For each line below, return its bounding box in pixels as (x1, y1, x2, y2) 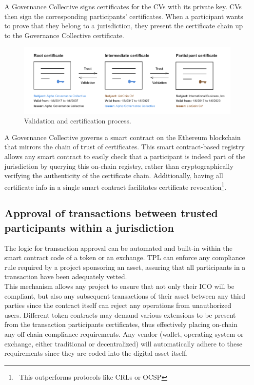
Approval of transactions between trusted (4, 205, 218, 221)
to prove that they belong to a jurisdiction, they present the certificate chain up (4, 20, 243, 31)
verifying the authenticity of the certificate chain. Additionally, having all (4, 170, 223, 181)
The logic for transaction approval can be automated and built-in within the (4, 243, 233, 253)
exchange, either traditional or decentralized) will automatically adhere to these (4, 338, 242, 348)
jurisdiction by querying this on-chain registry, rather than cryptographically (4, 161, 234, 171)
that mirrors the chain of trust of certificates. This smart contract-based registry (4, 142, 245, 152)
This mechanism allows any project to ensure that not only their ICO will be (4, 281, 234, 291)
